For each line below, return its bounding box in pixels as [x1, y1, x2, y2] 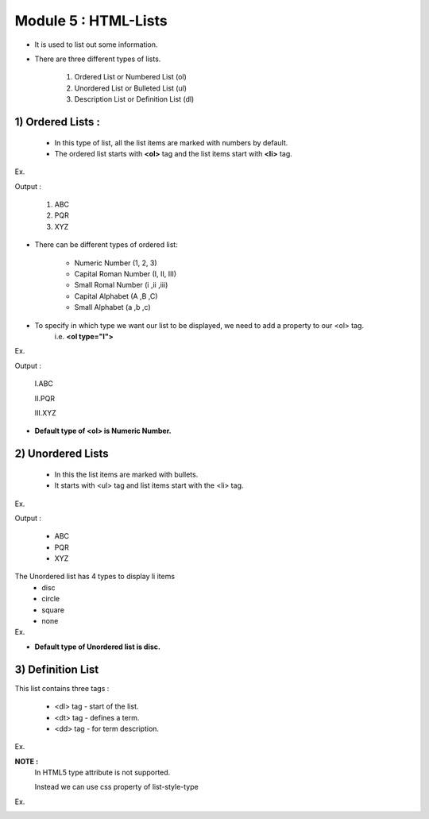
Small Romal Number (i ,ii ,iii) [74, 280, 168, 290]
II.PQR [34, 393, 56, 403]
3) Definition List [14, 663, 99, 676]
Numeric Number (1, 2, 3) [74, 258, 158, 268]
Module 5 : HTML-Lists [14, 12, 168, 29]
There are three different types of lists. [34, 54, 161, 64]
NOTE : [14, 756, 39, 766]
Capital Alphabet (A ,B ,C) [74, 291, 158, 301]
